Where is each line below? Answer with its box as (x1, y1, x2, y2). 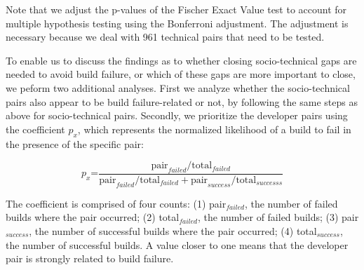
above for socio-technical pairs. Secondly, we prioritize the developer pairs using (6, 108, 348, 123)
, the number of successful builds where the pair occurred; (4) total (29, 223, 317, 238)
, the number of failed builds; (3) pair (197, 210, 359, 224)
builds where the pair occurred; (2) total (6, 210, 180, 224)
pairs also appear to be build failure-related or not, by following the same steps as (6, 94, 358, 109)
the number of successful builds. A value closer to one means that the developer (6, 237, 349, 252)
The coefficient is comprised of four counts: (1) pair (6, 196, 227, 210)
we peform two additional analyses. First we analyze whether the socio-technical (6, 80, 350, 95)
